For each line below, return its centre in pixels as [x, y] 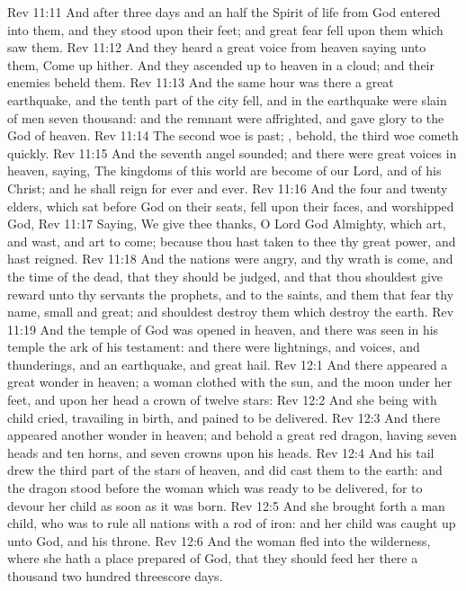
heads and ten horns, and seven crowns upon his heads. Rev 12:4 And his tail [221, 452]
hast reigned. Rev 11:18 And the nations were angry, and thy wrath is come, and [230, 259]
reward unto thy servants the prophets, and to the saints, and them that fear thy [231, 294]
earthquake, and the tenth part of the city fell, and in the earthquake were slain [227, 99]
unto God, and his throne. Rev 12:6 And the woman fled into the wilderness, [219, 540]
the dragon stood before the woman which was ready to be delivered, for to [215, 488]
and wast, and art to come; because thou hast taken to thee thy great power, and [232, 241]
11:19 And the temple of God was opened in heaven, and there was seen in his [223, 329]
